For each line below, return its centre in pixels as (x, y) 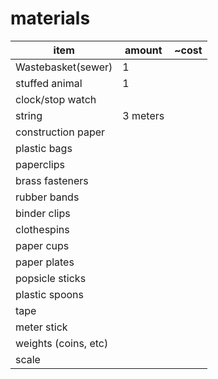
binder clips (43, 213)
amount (143, 50)
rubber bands (47, 197)
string (29, 115)
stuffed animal (49, 83)
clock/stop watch (56, 99)
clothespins (42, 229)
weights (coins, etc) (62, 343)
